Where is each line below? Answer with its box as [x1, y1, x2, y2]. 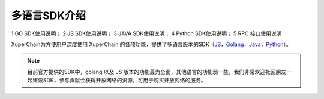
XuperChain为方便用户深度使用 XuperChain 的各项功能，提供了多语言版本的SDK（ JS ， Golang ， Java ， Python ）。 [11, 41, 292, 48]
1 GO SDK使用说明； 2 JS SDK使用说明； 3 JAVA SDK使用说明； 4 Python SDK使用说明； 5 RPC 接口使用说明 [11, 30, 282, 37]
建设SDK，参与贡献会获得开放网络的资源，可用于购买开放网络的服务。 [32, 76, 206, 83]
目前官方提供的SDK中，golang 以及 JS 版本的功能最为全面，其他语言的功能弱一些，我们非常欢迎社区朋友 [27, 68, 287, 75]
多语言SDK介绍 [11, 9, 86, 22]
